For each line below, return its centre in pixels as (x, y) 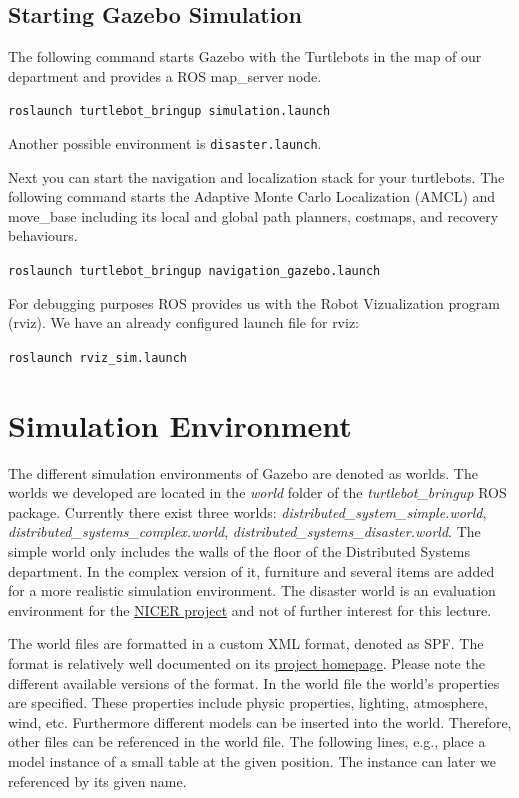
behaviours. (43, 235)
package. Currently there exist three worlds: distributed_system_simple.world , (247, 511)
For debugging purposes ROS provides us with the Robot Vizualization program (254, 302)
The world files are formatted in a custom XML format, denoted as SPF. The (246, 643)
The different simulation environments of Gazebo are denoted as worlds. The (243, 472)
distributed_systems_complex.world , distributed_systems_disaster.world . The (244, 531)
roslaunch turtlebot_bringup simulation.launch (169, 111)
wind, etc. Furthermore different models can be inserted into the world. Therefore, (260, 721)
